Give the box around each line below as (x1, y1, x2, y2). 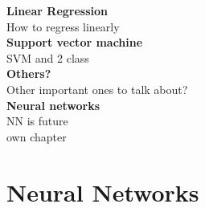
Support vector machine (6, 34, 143, 51)
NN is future (6, 112, 68, 129)
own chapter (6, 128, 67, 145)
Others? (6, 65, 51, 82)
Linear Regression (6, 2, 108, 18)
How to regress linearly (6, 18, 120, 35)
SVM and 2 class (6, 49, 89, 66)
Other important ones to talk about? (6, 80, 188, 97)
